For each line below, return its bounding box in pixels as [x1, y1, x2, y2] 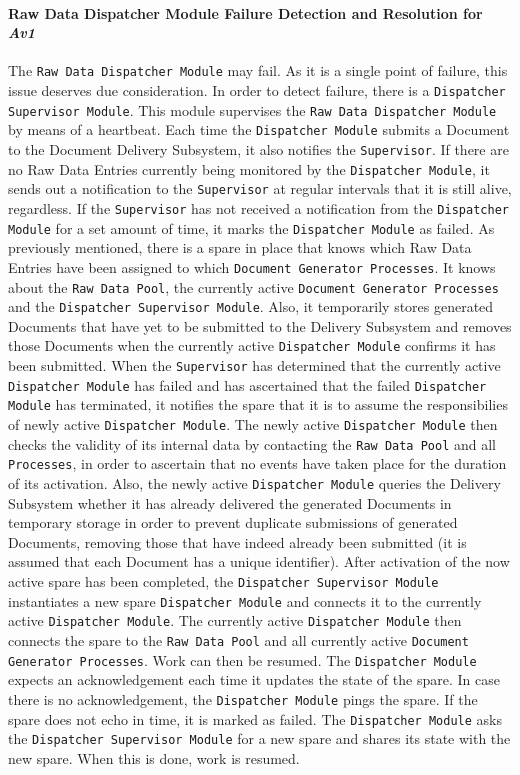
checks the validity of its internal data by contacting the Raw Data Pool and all [8, 433, 497, 454]
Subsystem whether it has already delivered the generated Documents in [8, 492, 452, 513]
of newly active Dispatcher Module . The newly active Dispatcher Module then [8, 414, 498, 435]
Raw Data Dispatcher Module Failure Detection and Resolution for [8, 2, 483, 23]
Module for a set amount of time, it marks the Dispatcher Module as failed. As [8, 217, 495, 238]
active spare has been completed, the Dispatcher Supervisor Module [8, 571, 439, 592]
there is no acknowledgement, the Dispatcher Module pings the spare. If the [8, 688, 478, 709]
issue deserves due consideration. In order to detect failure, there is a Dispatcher [8, 80, 506, 101]
